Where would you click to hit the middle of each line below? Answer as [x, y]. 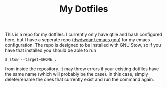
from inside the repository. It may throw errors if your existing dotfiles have [82, 69]
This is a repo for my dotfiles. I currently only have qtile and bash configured [83, 35]
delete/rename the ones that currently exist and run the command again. [80, 79]
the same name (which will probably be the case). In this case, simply [77, 74]
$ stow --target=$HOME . [31, 60]
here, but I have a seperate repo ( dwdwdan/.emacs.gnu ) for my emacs [78, 40]
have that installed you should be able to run [51, 50]
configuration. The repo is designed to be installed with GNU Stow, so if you [83, 45]
